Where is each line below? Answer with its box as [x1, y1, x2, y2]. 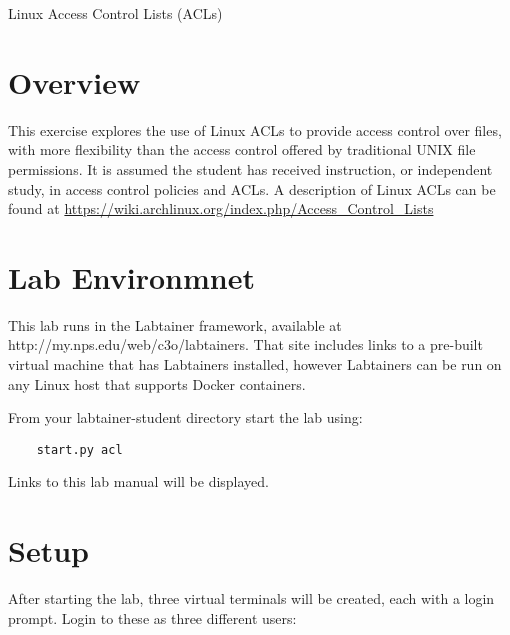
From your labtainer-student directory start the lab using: [8, 407, 363, 428]
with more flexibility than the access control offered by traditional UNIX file [8, 139, 476, 160]
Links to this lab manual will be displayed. [8, 471, 270, 492]
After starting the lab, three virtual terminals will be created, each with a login [8, 588, 495, 609]
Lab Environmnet [8, 256, 255, 297]
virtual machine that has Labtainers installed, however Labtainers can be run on [8, 354, 502, 374]
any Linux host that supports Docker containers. [8, 373, 306, 394]
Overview [8, 61, 141, 102]
